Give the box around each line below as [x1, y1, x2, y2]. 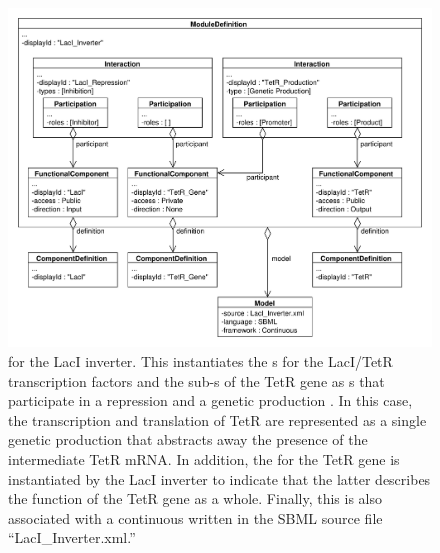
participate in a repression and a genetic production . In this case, [8, 390, 413, 411]
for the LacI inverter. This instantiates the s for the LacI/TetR [8, 351, 393, 372]
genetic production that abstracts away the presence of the [8, 429, 368, 450]
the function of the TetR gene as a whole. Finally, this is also [8, 488, 383, 509]
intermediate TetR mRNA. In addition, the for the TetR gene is [8, 449, 400, 469]
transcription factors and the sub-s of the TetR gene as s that [8, 370, 385, 391]
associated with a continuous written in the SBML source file [8, 507, 383, 528]
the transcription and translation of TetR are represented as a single [8, 409, 427, 430]
